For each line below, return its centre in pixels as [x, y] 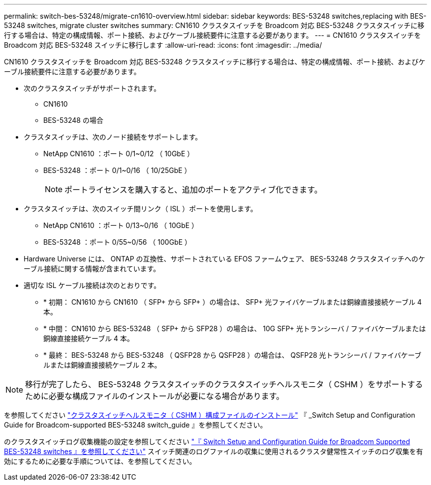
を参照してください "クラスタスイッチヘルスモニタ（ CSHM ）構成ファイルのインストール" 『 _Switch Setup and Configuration [210, 415]
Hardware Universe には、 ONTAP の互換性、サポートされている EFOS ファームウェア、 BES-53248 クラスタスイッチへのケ [225, 259]
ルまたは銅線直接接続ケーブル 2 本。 [102, 365]
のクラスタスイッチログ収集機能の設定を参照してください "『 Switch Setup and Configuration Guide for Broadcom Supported [207, 442]
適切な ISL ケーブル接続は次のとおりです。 [92, 285]
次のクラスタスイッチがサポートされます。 [92, 88]
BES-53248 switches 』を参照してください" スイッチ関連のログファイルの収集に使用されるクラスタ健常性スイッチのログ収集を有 [214, 451]
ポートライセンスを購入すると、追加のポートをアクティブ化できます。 [193, 190]
